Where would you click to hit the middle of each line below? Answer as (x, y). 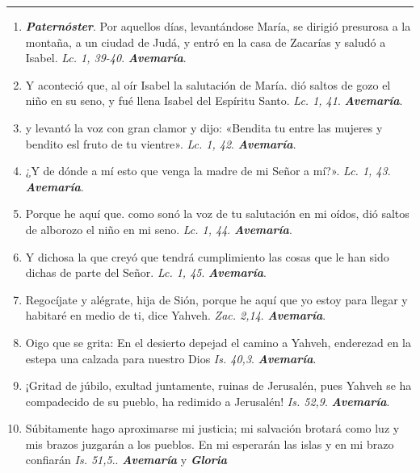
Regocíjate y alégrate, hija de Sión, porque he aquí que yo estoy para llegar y (216, 299)
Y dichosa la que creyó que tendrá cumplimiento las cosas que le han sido (207, 256)
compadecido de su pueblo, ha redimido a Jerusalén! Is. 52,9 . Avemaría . (208, 401)
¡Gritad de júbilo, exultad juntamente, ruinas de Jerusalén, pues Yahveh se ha (218, 385)
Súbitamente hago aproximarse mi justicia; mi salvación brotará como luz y (212, 428)
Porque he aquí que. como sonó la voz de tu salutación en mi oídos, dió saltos (217, 213)
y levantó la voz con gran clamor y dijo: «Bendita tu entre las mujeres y (204, 127)
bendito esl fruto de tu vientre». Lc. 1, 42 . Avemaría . (161, 143)
